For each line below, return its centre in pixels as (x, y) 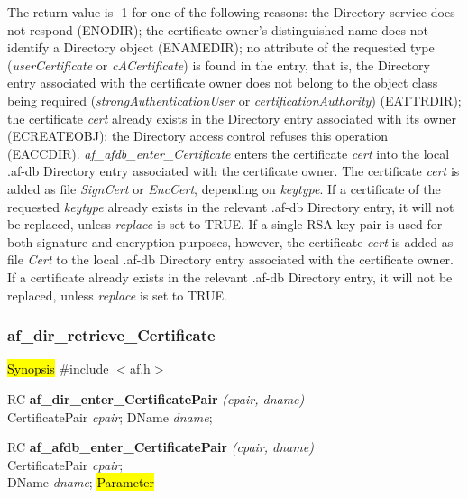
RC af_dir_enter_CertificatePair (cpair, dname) (156, 398)
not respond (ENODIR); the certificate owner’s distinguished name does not (218, 29)
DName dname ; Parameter (81, 482)
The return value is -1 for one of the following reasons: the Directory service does (231, 12)
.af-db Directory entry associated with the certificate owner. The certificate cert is (234, 171)
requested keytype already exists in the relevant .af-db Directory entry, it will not (231, 206)
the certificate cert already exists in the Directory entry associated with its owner (232, 118)
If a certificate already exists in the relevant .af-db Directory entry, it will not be (230, 277)
